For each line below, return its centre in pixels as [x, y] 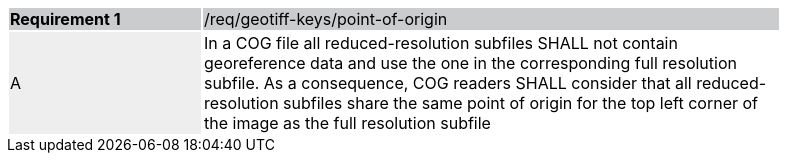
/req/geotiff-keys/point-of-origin [326, 19]
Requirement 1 [65, 19]
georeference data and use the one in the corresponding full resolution [470, 63]
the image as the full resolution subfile [347, 123]
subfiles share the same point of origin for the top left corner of [520, 103]
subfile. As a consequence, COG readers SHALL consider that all [448, 83]
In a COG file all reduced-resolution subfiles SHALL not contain [441, 43]
